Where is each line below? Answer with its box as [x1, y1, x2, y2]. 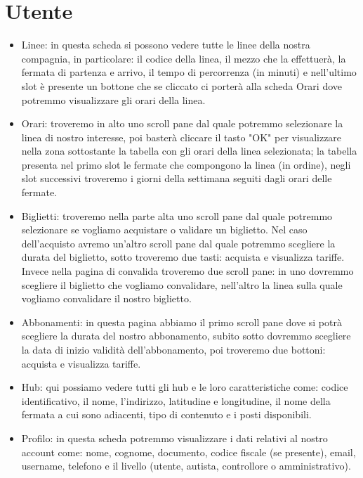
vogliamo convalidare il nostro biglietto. [21, 291, 192, 306]
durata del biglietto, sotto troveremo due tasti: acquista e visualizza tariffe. [21, 250, 345, 264]
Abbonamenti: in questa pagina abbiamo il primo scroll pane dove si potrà [21, 314, 342, 329]
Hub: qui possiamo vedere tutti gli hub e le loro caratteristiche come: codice [21, 380, 348, 394]
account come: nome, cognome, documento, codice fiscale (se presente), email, [21, 444, 356, 459]
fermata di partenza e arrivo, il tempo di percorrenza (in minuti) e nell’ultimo [21, 65, 357, 79]
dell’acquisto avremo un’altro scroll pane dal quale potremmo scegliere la [21, 235, 336, 250]
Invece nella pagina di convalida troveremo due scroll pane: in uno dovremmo [21, 264, 354, 278]
